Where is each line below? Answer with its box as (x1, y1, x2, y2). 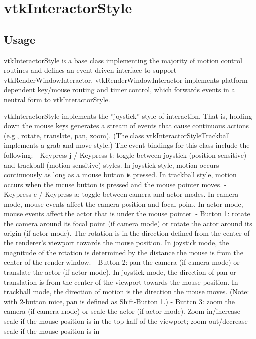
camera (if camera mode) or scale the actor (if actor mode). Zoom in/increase (4, 306, 240, 316)
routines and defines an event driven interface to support (4, 65, 177, 75)
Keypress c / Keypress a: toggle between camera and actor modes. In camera (4, 189, 239, 199)
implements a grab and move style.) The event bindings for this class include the (4, 140, 250, 150)
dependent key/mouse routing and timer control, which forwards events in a (4, 84, 235, 95)
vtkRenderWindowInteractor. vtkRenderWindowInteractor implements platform (4, 74, 248, 85)
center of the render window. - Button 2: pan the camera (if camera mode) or (4, 257, 240, 267)
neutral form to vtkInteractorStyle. (4, 94, 110, 104)
